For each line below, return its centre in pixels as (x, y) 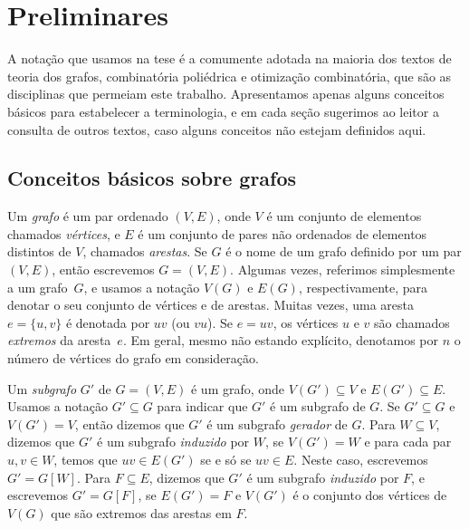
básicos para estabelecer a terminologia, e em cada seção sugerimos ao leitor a (223, 111)
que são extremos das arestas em (141, 512)
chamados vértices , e (64, 233)
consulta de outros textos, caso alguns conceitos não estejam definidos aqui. (217, 129)
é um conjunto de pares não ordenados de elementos (282, 233)
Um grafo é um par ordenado (88, 216)
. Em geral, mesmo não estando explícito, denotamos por (281, 340)
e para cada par (408, 442)
